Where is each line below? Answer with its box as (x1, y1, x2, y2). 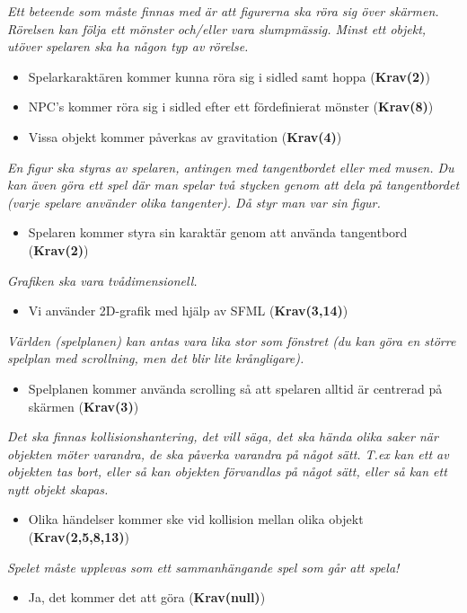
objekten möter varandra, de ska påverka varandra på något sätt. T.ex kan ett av (7, 444, 449, 463)
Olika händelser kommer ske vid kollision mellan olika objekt (28, 510, 364, 529)
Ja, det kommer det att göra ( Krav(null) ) (28, 588, 266, 607)
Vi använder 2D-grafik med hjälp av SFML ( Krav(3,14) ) (28, 301, 348, 320)
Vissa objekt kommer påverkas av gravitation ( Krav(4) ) (28, 127, 342, 146)
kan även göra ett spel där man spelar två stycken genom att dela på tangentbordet (7, 175, 460, 194)
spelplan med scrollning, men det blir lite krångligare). (7, 349, 304, 368)
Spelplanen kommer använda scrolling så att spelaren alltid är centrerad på (28, 378, 443, 397)
